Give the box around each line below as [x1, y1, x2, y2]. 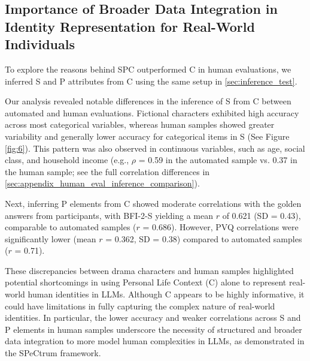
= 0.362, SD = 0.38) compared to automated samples [105, 232, 302, 245]
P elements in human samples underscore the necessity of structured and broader [5, 323, 302, 335]
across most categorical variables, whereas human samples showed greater [5, 118, 275, 131]
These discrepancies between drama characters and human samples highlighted [5, 264, 294, 276]
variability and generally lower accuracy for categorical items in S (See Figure [5, 130, 290, 142]
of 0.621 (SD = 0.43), [222, 209, 301, 221]
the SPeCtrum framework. [5, 347, 101, 359]
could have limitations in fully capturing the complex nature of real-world [5, 299, 275, 312]
